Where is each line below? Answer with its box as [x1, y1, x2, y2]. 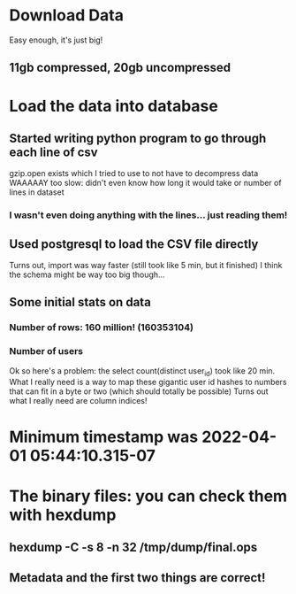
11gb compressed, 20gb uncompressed [9, 60, 231, 75]
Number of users [9, 345, 84, 358]
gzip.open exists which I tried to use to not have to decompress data [9, 168, 259, 179]
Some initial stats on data [9, 295, 152, 310]
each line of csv [9, 144, 99, 159]
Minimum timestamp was [9, 427, 199, 447]
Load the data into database [9, 96, 218, 116]
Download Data [9, 5, 124, 26]
